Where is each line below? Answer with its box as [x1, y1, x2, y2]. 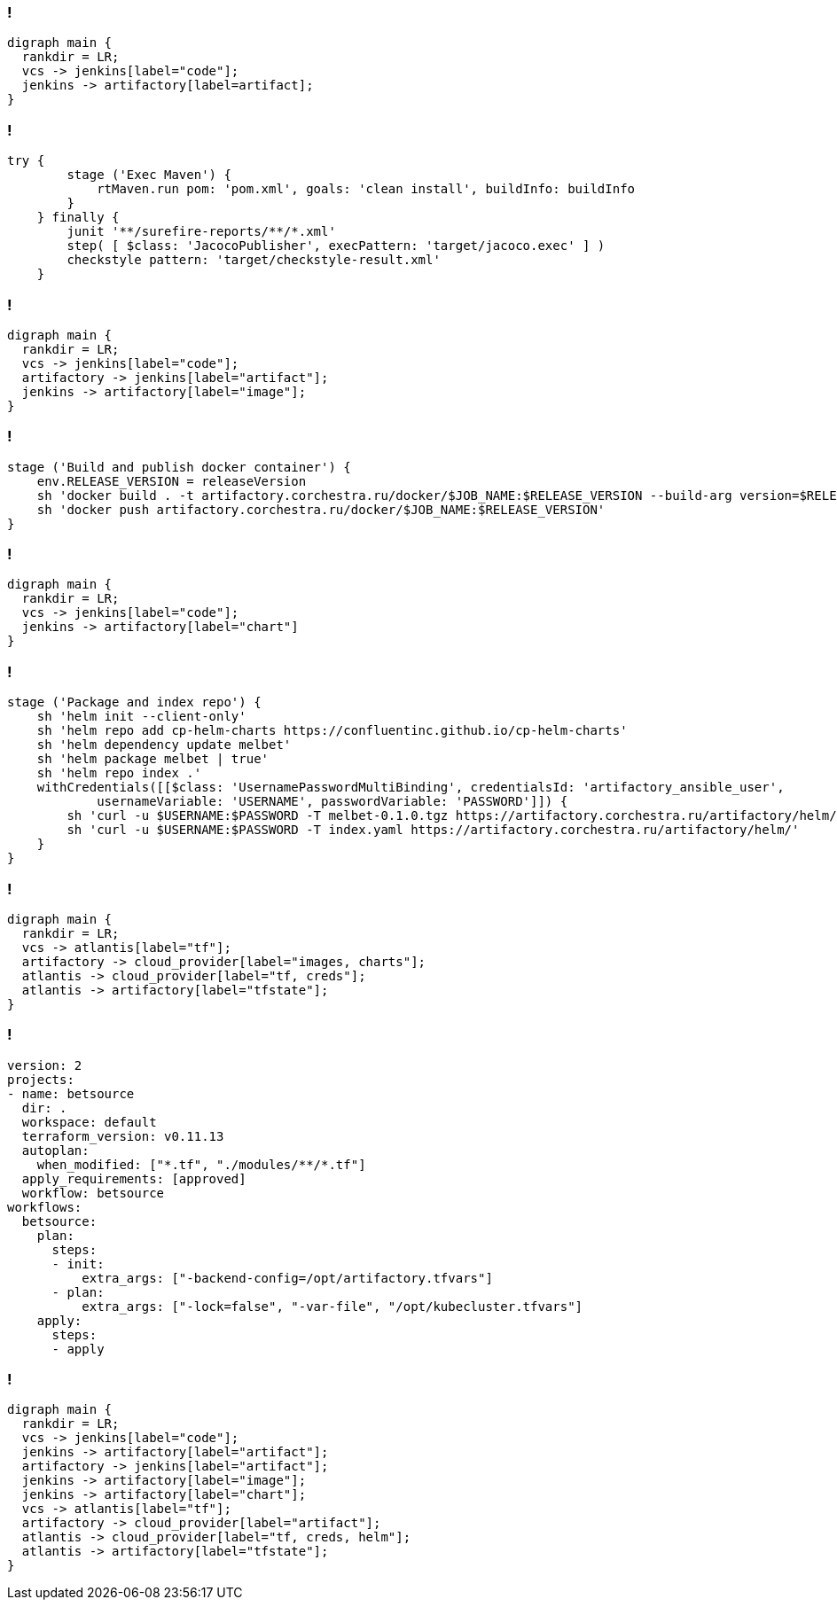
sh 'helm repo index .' [36, 766, 202, 781]
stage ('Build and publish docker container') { [7, 459, 351, 474]
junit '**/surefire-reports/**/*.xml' [66, 224, 336, 239]
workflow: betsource [21, 1185, 165, 1200]
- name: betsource [7, 1086, 135, 1101]
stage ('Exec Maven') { [66, 168, 231, 183]
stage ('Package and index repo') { [7, 695, 262, 710]
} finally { [36, 210, 120, 225]
